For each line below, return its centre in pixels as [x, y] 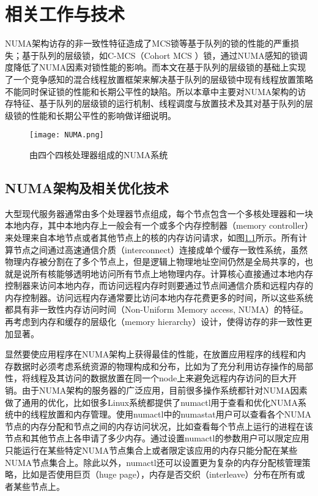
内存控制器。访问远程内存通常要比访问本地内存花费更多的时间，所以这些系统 [159, 297]
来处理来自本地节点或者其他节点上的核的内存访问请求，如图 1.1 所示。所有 [152, 237]
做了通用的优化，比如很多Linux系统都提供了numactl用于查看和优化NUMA [151, 402]
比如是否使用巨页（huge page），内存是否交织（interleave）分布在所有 [159, 474]
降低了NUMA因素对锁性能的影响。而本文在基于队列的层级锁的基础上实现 [160, 67]
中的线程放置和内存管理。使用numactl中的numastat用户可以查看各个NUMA [162, 414]
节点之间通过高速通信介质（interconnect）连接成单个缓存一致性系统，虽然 [161, 249]
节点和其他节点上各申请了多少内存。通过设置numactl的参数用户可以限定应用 [157, 438]
